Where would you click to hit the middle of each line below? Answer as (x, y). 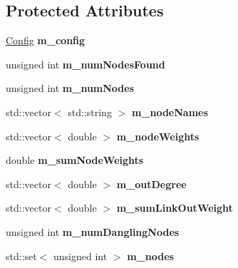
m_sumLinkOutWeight (175, 208)
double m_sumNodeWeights (75, 160)
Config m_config (46, 40)
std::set (21, 256)
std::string (90, 112)
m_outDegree (151, 184)
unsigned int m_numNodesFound (86, 64)
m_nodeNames (170, 112)
